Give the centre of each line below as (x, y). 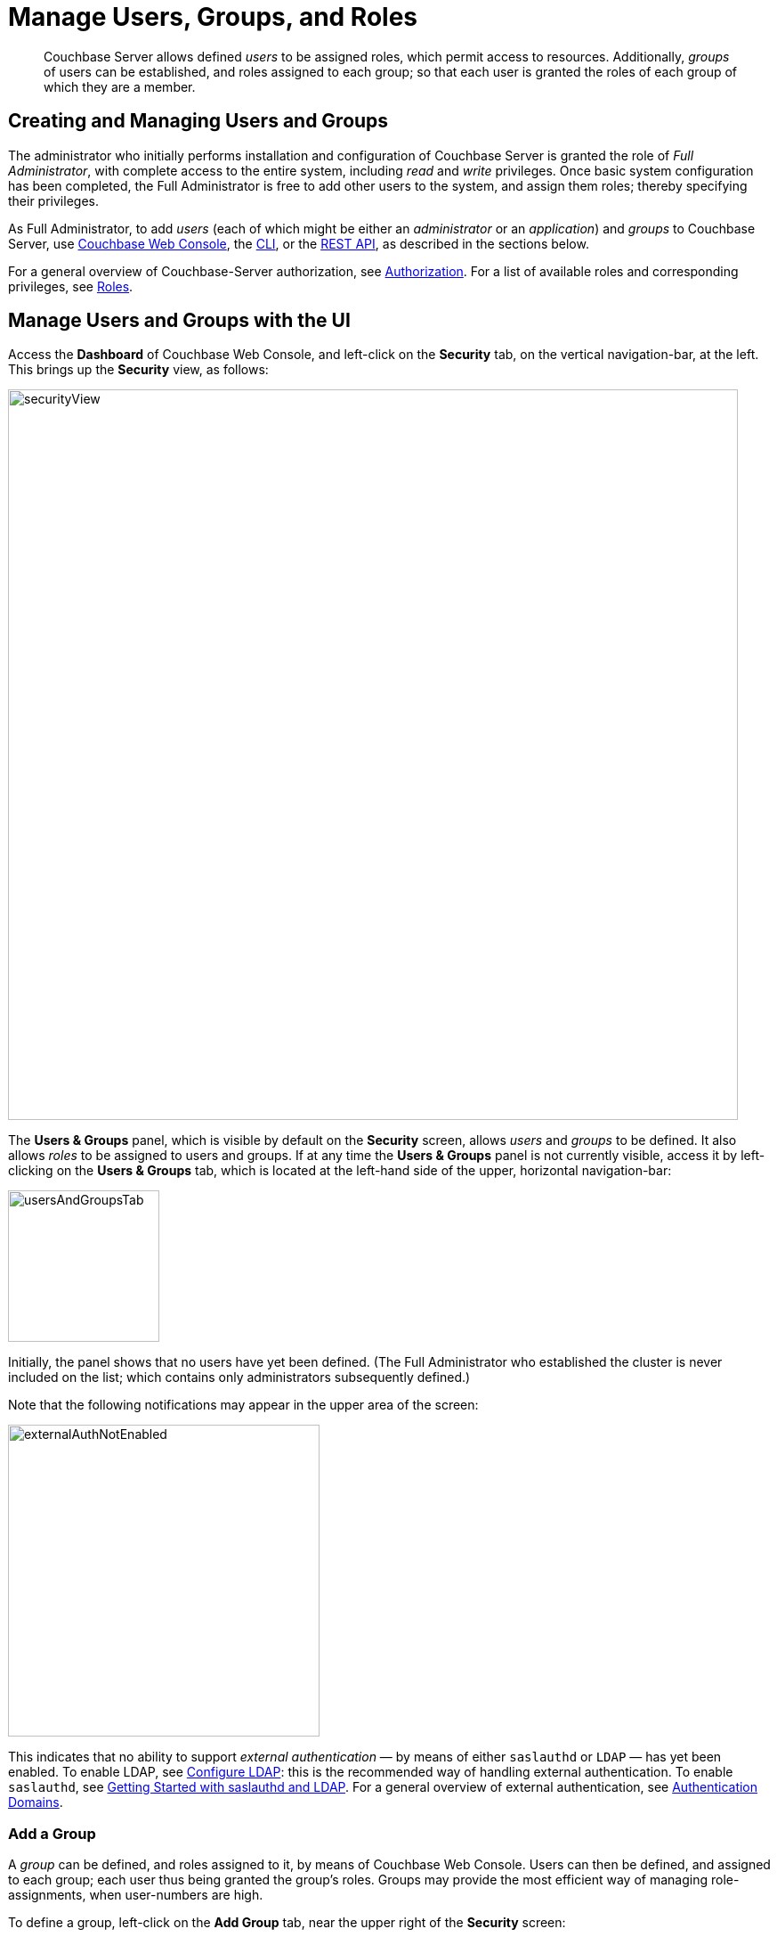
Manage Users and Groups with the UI (179, 321)
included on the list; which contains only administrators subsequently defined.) (239, 1377)
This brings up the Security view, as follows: (138, 370)
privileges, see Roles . (71, 286)
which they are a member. (120, 86)
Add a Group (52, 1833)
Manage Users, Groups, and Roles (213, 17)
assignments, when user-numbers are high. (136, 1895)
